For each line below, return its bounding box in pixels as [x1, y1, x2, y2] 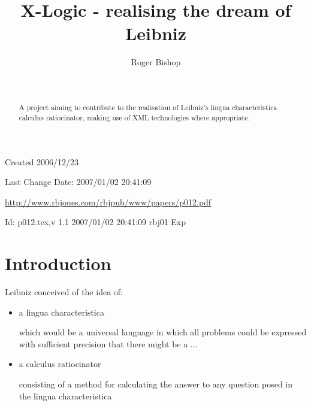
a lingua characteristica [19, 305, 104, 318]
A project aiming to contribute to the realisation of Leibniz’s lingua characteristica [19, 102, 277, 113]
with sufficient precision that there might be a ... [19, 337, 198, 350]
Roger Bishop [131, 56, 181, 68]
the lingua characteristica [19, 389, 112, 402]
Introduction [5, 251, 111, 275]
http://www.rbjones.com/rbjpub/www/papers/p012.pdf [5, 195, 212, 208]
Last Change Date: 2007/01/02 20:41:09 [5, 175, 152, 188]
